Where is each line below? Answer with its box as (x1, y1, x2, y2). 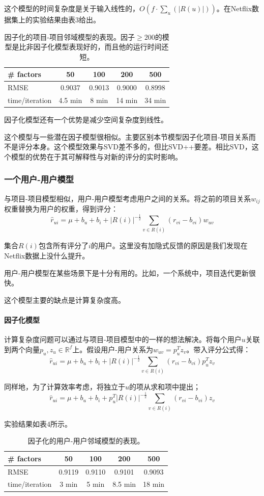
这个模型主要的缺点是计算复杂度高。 (4, 294, 125, 305)
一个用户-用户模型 (4, 173, 74, 186)
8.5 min (112, 479, 136, 489)
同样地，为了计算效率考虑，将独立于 (4, 381, 125, 392)
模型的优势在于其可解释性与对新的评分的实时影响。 (11, 151, 182, 162)
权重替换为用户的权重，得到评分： (4, 203, 118, 214)
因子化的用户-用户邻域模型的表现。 (27, 435, 144, 446)
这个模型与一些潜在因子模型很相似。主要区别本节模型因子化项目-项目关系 (4, 131, 249, 142)
